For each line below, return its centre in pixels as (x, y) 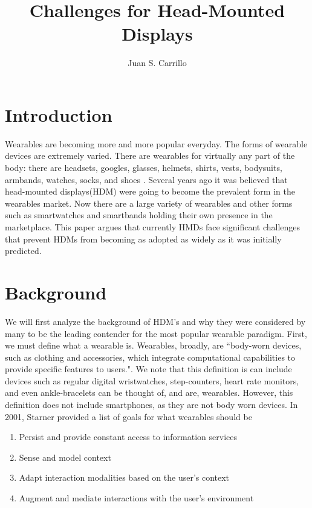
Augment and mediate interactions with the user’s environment (136, 498)
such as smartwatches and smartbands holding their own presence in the (139, 215)
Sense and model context (65, 457)
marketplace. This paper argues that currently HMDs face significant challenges (153, 227)
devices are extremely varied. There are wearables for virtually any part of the (150, 155)
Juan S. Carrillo (157, 63)
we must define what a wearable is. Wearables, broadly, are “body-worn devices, (153, 345)
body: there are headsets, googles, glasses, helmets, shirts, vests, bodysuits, (144, 168)
